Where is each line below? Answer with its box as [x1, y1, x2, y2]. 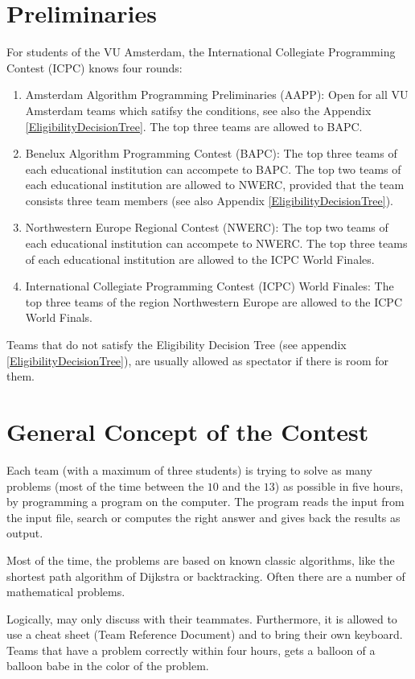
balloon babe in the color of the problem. [6, 657, 209, 674]
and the [222, 477, 261, 494]
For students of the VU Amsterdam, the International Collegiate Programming [6, 43, 396, 60]
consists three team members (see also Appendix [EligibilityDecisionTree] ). [25, 191, 393, 208]
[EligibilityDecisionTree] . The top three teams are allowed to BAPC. [25, 117, 363, 134]
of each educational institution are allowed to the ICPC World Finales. [25, 250, 375, 267]
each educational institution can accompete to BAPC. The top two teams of [25, 160, 401, 177]
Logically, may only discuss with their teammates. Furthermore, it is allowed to [6, 610, 397, 627]
